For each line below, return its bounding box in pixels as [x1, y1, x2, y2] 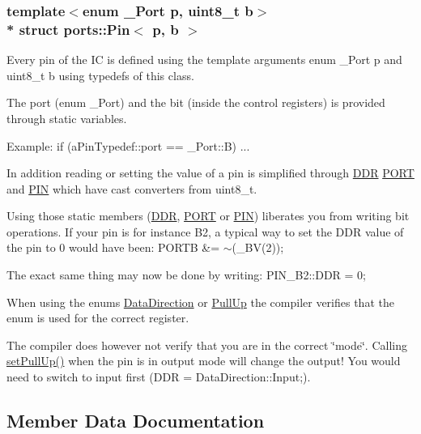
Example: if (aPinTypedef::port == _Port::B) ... [6, 137, 250, 154]
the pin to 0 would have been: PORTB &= [6, 239, 220, 256]
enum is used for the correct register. [6, 309, 189, 326]
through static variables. [6, 109, 127, 126]
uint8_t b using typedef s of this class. [6, 66, 194, 83]
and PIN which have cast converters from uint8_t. [6, 180, 257, 197]
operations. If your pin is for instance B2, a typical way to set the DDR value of [6, 223, 404, 240]
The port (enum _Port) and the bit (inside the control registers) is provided [6, 94, 385, 111]
